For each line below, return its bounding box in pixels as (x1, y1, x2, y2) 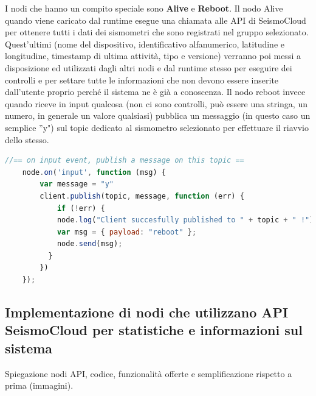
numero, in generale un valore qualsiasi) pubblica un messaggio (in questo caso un (5, 109, 311, 122)
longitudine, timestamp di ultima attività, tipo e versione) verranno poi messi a (5, 49, 301, 62)
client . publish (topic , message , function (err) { (39, 191, 244, 200)
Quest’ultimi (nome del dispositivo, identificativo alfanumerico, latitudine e (5, 37, 284, 50)
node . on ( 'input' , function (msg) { (22, 168, 166, 177)
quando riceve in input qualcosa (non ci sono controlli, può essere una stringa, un (5, 97, 307, 110)
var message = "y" (39, 180, 114, 189)
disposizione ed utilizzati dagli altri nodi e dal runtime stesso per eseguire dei (5, 61, 292, 74)
